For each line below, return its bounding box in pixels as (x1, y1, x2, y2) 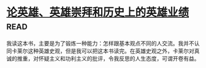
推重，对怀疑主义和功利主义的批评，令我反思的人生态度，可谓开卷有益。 (17, 55, 200, 62)
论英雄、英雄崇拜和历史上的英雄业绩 (6, 5, 189, 19)
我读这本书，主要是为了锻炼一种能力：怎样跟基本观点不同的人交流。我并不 (6, 39, 194, 47)
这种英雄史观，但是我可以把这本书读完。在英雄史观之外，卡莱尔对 (27, 47, 194, 55)
